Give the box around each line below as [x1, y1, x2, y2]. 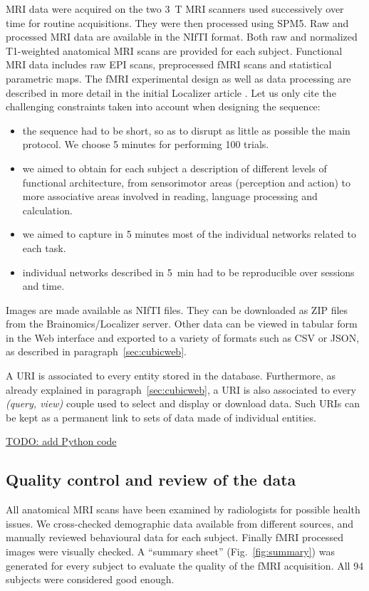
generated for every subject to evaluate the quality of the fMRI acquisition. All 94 [6, 558, 364, 572]
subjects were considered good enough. [6, 572, 175, 587]
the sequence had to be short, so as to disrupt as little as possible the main [22, 122, 350, 137]
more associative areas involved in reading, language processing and [22, 189, 318, 204]
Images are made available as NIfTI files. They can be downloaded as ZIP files [6, 302, 348, 317]
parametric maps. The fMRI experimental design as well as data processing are [6, 70, 351, 85]
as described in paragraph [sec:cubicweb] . [6, 344, 187, 359]
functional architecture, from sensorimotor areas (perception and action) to [22, 174, 350, 189]
